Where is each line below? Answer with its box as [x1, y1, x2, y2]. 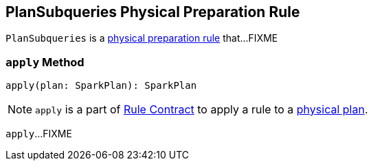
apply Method [5, 55, 84, 69]
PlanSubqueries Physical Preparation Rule [5, 3, 300, 20]
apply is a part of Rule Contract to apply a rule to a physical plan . [35, 102, 368, 117]
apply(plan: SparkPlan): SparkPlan [5, 80, 197, 92]
